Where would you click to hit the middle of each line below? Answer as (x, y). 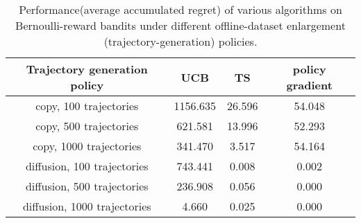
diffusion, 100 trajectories (87, 166)
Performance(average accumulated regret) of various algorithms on (180, 9)
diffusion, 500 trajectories (87, 186)
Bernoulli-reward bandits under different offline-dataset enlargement (180, 25)
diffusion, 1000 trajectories (87, 206)
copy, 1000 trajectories (87, 146)
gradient (309, 85)
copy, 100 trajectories (87, 106)
